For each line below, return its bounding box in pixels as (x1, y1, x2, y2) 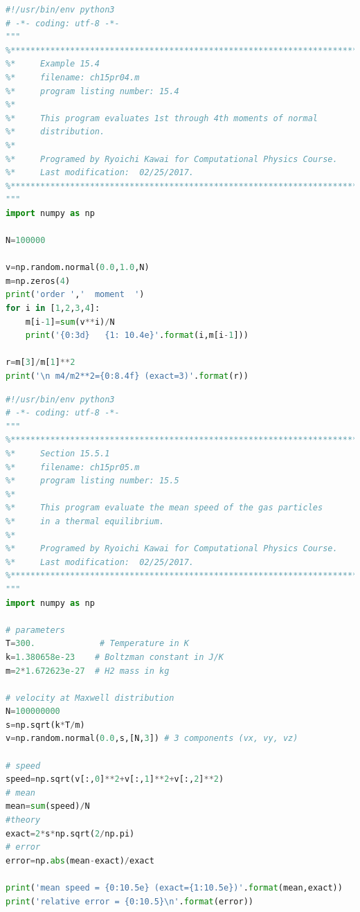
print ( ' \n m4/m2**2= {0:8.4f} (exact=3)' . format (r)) (6, 371, 249, 382)
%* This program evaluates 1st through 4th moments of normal (6, 113, 318, 123)
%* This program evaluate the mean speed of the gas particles (6, 503, 323, 513)
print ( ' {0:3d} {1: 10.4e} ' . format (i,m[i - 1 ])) (25, 330, 249, 341)
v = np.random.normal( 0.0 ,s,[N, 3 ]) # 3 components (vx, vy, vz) (6, 733, 298, 744)
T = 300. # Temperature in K (6, 638, 189, 649)
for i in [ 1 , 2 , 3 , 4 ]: (6, 303, 100, 314)
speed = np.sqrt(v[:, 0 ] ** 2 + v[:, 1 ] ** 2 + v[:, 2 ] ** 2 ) (6, 774, 224, 785)
